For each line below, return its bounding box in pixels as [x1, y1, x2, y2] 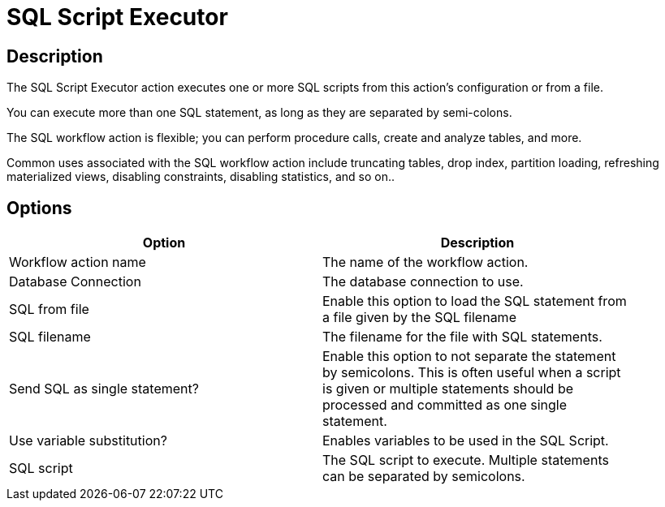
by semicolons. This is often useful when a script [322, 364, 621, 381]
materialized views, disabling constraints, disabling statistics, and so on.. [6, 170, 395, 184]
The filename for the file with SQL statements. [322, 329, 602, 346]
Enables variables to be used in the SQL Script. [322, 432, 609, 449]
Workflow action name [9, 254, 146, 271]
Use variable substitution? [9, 432, 167, 449]
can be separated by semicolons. [322, 468, 525, 485]
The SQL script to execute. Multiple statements [322, 452, 609, 469]
